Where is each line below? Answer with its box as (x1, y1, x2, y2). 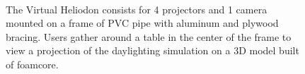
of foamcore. (6, 56, 59, 71)
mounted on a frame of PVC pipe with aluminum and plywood (6, 16, 279, 30)
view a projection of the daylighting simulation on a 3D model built (6, 43, 299, 58)
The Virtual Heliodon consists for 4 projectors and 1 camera (6, 1, 267, 16)
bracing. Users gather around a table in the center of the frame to (6, 29, 292, 44)
